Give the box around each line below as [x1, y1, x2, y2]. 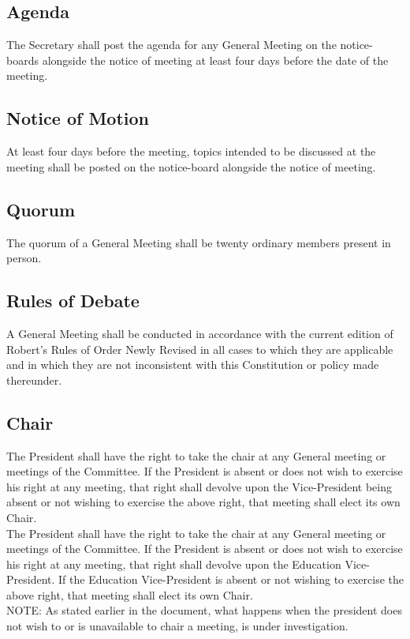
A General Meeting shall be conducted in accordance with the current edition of [6, 325, 393, 341]
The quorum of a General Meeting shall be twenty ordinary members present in [6, 234, 391, 250]
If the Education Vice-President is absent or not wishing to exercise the [58, 571, 404, 588]
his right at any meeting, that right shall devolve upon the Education [6, 555, 341, 572]
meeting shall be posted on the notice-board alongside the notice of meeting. [6, 158, 376, 175]
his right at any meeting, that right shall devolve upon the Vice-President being [6, 478, 393, 494]
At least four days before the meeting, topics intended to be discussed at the [6, 143, 376, 160]
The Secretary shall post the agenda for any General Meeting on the [6, 36, 337, 53]
